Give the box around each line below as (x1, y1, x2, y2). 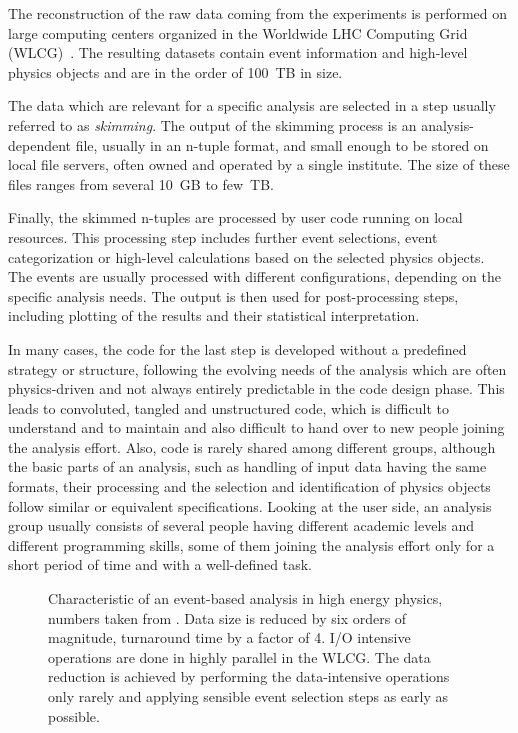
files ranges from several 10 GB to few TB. (8, 173, 275, 194)
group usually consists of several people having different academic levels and (8, 515, 475, 536)
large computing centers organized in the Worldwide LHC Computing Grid (8, 22, 468, 43)
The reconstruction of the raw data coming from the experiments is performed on (8, 3, 508, 23)
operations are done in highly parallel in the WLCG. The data (48, 646, 431, 667)
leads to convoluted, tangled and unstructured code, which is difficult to (8, 397, 449, 418)
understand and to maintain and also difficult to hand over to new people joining (8, 417, 505, 438)
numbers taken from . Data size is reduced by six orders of (48, 607, 407, 628)
